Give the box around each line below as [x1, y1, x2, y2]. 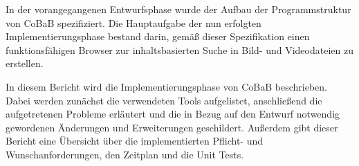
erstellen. [6, 56, 44, 71]
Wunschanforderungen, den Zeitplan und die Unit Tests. [6, 147, 244, 161]
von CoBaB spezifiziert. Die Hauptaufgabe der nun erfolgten [6, 15, 261, 30]
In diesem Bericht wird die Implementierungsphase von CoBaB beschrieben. [6, 79, 327, 93]
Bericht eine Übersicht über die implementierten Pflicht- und [6, 133, 264, 148]
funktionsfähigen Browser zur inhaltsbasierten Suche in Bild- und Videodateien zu [6, 42, 353, 57]
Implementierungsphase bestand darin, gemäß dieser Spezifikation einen [6, 29, 310, 44]
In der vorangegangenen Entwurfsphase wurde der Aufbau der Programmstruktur [6, 2, 351, 16]
